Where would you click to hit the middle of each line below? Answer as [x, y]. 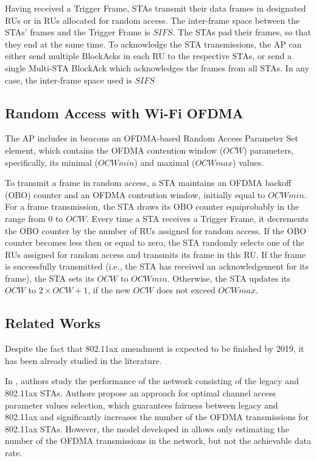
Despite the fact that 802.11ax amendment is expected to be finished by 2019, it [155, 348]
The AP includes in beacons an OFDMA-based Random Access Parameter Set [152, 138]
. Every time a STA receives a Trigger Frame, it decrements [198, 218]
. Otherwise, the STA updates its [229, 278]
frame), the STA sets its [50, 278]
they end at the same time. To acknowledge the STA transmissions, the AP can [153, 44]
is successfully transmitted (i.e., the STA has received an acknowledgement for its [157, 266]
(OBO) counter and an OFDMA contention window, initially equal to [135, 194]
